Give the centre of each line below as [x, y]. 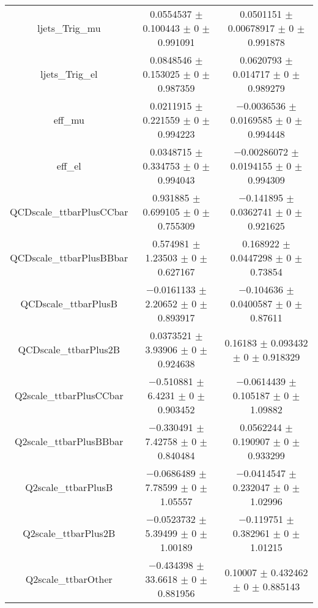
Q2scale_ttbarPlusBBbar [69, 441]
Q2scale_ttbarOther [69, 579]
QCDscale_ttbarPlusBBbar [69, 257]
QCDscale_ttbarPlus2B [69, 349]
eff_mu [69, 120]
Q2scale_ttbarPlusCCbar [69, 395]
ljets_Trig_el [69, 74]
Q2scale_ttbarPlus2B [69, 533]
